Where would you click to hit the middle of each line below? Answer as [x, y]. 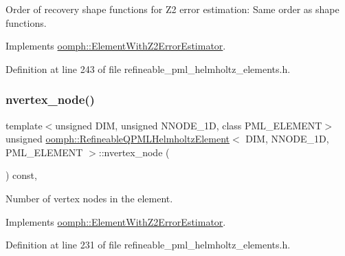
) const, [21, 175]
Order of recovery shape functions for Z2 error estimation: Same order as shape [172, 9]
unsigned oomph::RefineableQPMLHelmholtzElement [118, 139]
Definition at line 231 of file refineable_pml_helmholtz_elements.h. [148, 245]
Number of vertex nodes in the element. [89, 198]
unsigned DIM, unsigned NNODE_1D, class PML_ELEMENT [189, 125]
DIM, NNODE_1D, [287, 139]
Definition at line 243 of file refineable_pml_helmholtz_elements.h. [148, 68]
